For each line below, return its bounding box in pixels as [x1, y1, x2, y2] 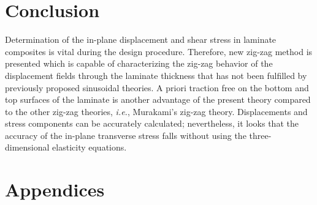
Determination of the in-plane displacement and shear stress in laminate [5, 33, 277, 46]
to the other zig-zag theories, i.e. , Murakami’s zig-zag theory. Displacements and [5, 105, 308, 117]
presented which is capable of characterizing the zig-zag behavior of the [5, 57, 273, 70]
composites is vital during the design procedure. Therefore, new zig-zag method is [5, 45, 313, 58]
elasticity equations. [52, 141, 127, 154]
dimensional [5, 141, 50, 154]
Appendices [5, 177, 105, 202]
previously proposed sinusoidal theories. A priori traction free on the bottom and [5, 81, 309, 94]
